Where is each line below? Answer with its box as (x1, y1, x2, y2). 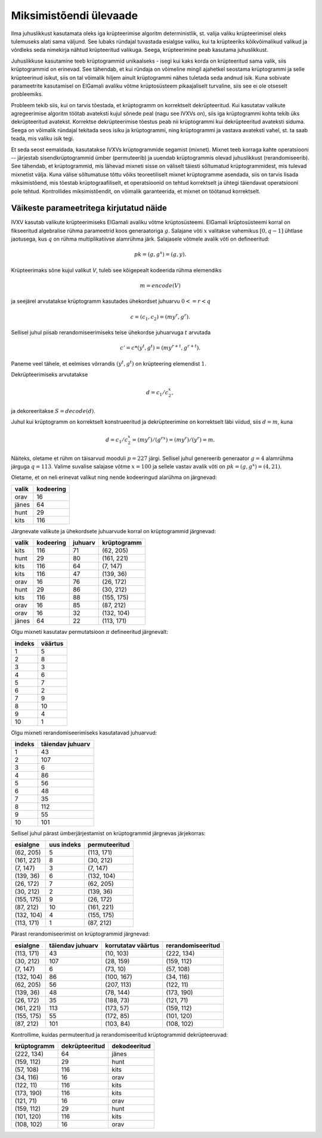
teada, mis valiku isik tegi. (11, 135, 75, 142)
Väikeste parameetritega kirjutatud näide (11, 203, 167, 213)
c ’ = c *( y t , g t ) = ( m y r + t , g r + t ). (120, 343, 201, 352)
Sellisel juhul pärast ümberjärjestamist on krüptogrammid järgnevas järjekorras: (11, 830, 206, 837)
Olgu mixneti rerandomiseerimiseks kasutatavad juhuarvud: (11, 729, 157, 736)
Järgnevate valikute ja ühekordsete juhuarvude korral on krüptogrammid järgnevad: (11, 527, 216, 534)
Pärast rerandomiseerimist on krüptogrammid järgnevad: (11, 930, 150, 938)
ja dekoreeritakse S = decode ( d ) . (11, 407, 95, 414)
